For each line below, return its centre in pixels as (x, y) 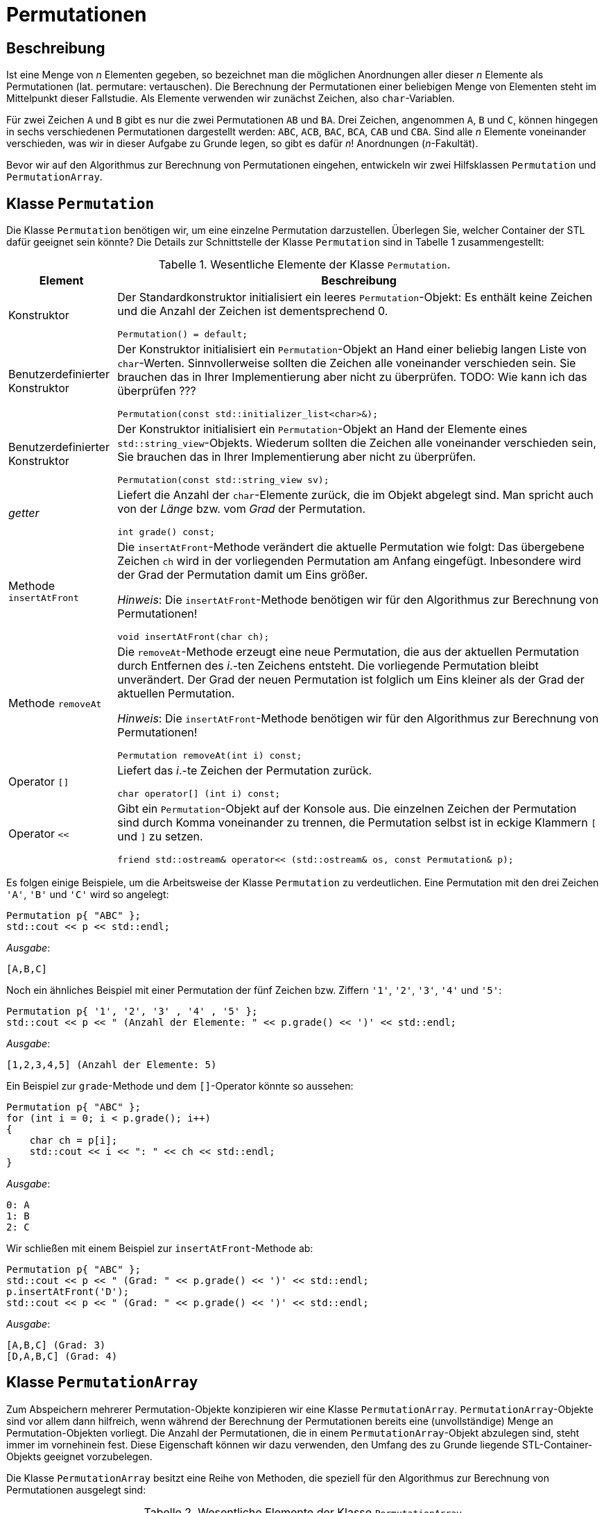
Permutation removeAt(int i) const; (210, 756)
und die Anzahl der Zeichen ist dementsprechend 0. (253, 311)
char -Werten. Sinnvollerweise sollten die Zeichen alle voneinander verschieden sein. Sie (347, 363)
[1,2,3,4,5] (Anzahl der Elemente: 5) (112, 1065)
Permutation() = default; (183, 335)
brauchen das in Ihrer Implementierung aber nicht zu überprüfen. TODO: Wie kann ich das (352, 377)
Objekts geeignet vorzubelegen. (79, 1456)
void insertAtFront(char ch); (193, 637)
